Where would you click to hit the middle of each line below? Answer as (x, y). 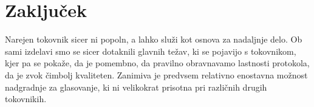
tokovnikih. (26, 99)
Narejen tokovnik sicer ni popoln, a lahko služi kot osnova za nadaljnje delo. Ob (154, 39)
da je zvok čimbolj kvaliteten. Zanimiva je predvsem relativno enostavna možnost (156, 74)
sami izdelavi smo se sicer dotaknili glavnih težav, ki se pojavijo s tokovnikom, (151, 51)
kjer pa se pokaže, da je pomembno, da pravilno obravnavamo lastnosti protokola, (157, 63)
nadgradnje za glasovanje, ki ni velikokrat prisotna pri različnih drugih (136, 87)
